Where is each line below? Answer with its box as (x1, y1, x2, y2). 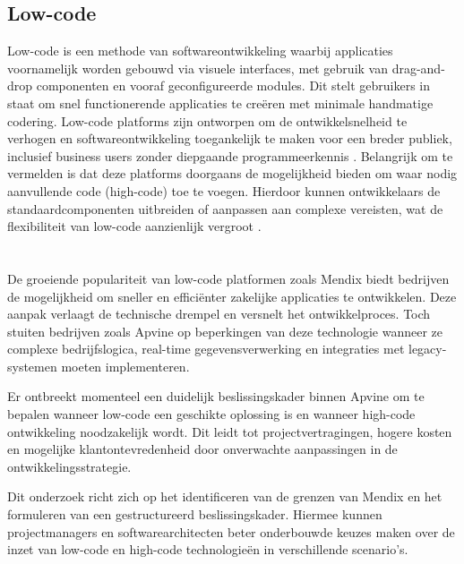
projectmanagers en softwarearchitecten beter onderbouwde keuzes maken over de (7, 522, 455, 541)
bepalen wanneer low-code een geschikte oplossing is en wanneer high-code (7, 405, 416, 423)
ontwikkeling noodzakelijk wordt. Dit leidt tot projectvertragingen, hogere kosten (7, 422, 452, 440)
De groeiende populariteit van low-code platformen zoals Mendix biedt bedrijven (7, 269, 450, 287)
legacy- (408, 339, 447, 358)
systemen (7, 356, 57, 375)
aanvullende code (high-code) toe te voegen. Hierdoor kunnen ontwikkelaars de (7, 181, 441, 200)
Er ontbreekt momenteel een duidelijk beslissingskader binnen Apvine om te (7, 387, 425, 406)
